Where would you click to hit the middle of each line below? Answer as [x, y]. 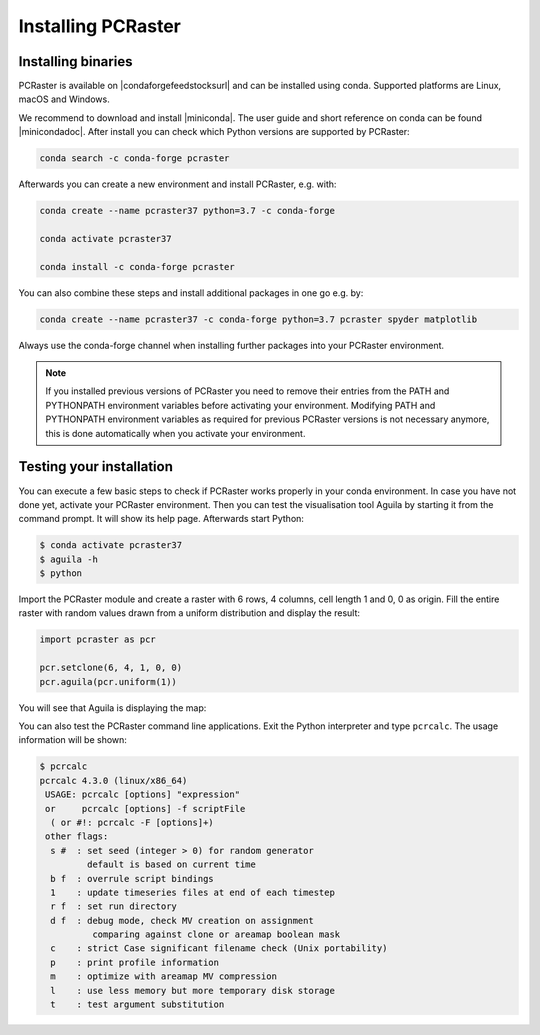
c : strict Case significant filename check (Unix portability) [219, 948]
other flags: [77, 836]
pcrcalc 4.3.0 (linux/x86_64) [113, 780]
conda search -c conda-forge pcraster [134, 158]
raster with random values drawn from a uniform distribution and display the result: [189, 613]
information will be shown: [72, 740]
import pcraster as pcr [98, 639]
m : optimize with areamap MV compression [163, 976]
